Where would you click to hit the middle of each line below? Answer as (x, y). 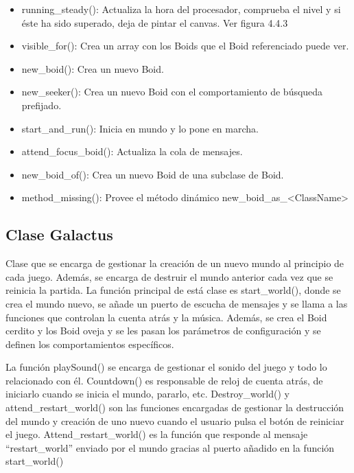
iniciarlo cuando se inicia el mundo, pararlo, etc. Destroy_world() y (147, 394)
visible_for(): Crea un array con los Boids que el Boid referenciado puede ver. (185, 46)
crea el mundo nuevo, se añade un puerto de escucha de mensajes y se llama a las (177, 303)
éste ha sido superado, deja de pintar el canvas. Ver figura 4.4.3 (155, 22)
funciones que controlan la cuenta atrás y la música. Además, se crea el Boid (166, 317)
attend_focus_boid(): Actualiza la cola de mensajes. (132, 151)
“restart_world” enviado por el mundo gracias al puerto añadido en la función (170, 447)
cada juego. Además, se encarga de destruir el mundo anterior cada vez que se (169, 276)
